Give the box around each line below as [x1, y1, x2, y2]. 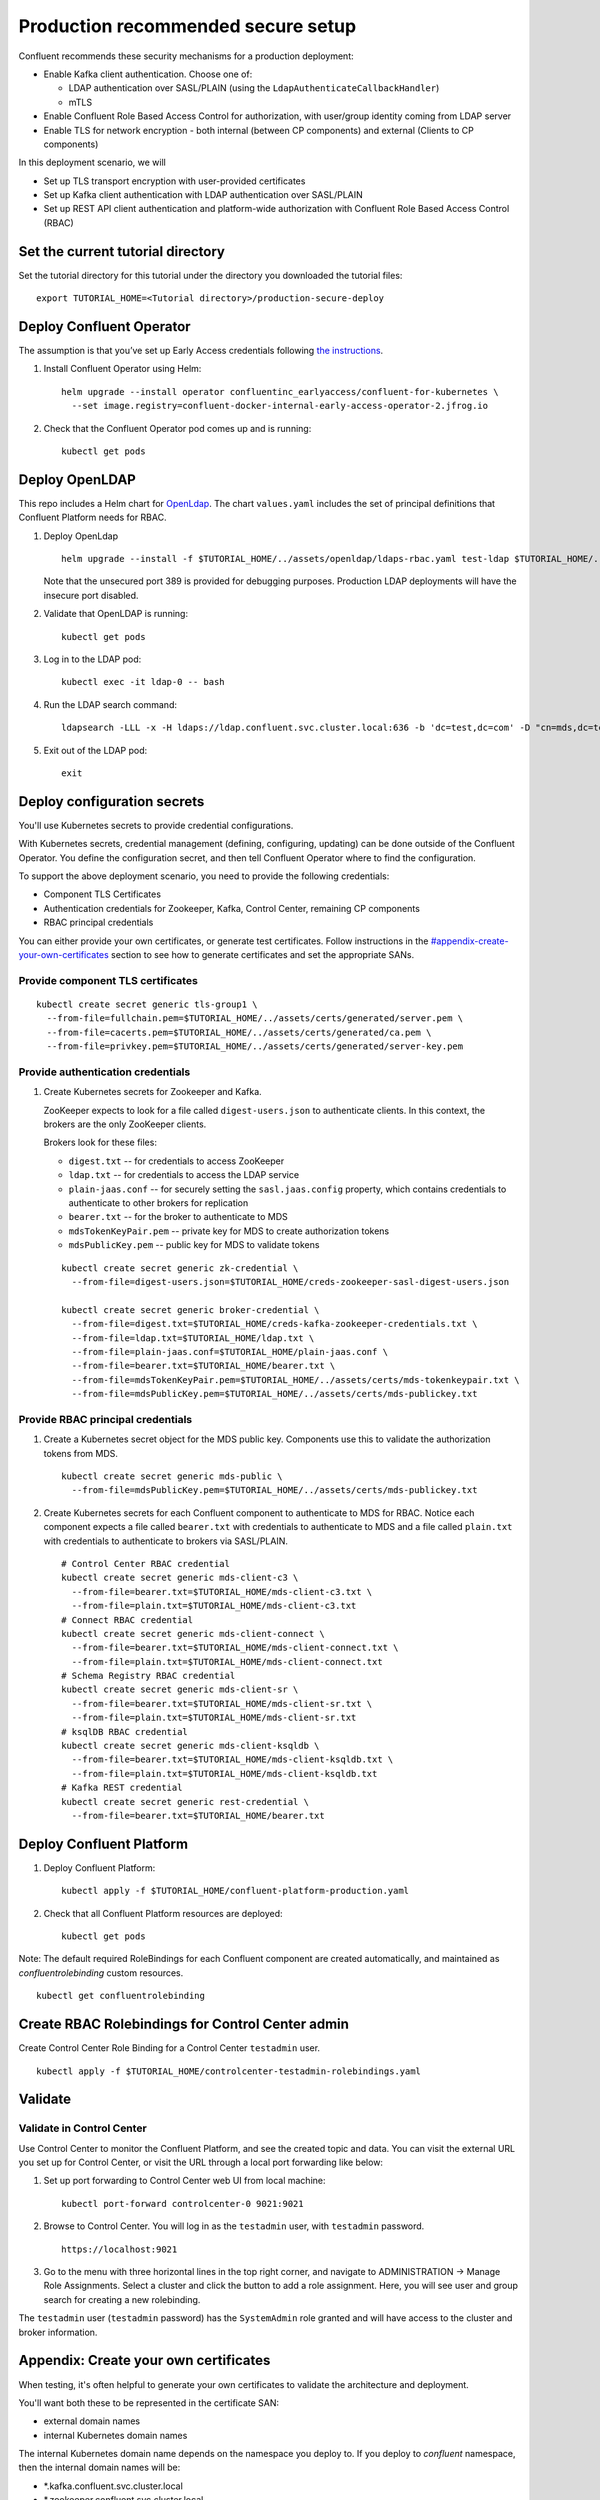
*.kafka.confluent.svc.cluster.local [43, 2480, 184, 2492]
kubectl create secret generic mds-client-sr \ [61, 1684, 299, 1695]
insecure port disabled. [43, 589, 139, 601]
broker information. [18, 2326, 98, 2338]
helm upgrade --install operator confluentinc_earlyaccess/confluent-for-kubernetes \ [61, 386, 499, 397]
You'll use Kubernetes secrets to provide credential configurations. [18, 819, 294, 831]
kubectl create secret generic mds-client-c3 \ [61, 1572, 299, 1584]
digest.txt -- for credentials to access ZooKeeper [68, 1155, 285, 1167]
